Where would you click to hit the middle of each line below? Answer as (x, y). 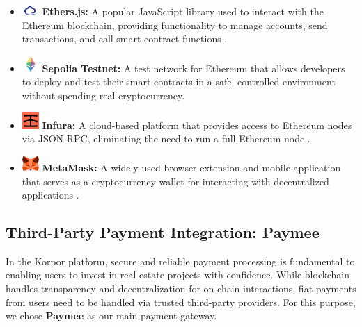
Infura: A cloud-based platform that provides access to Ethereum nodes (197, 125)
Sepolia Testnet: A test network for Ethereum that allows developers (194, 68)
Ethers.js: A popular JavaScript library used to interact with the (183, 11)
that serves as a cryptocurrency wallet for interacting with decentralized (175, 181)
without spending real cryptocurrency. (103, 95)
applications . (50, 195)
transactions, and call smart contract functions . (125, 39)
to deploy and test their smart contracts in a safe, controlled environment (179, 82)
